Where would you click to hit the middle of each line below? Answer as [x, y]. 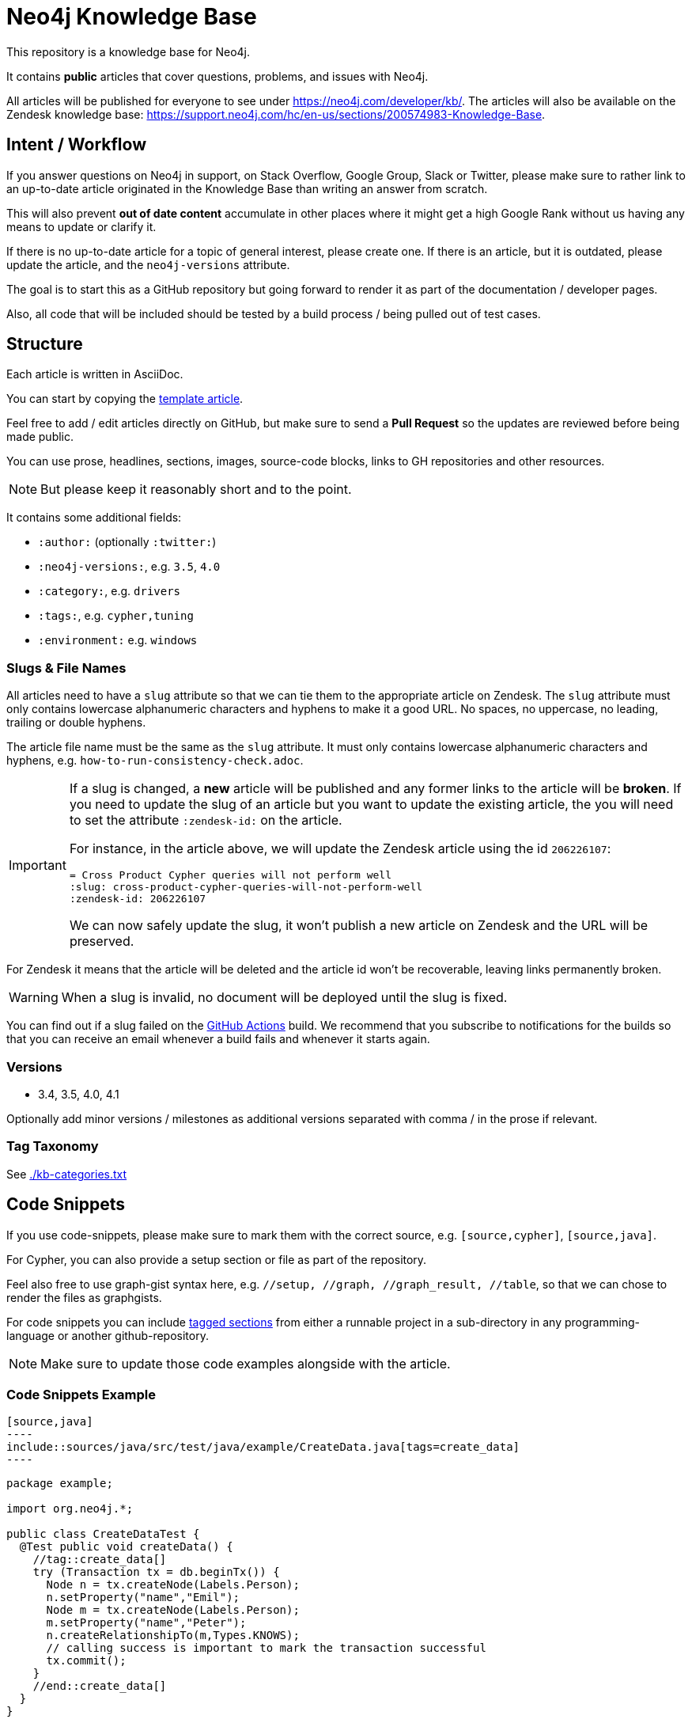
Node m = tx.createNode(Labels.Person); [173, 1610]
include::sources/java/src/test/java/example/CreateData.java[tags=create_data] [263, 1447]
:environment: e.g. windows [118, 640]
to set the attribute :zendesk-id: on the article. [206, 820]
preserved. [102, 941]
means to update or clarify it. [81, 226]
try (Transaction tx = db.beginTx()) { [156, 1572]
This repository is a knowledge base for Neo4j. [128, 51]
